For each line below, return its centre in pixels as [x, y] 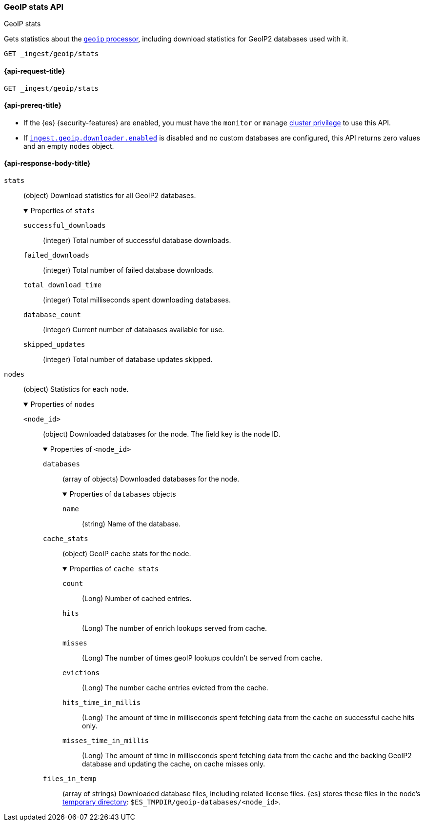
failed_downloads [56, 255]
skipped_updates [54, 345]
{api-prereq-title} [33, 105]
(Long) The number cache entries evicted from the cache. [175, 688]
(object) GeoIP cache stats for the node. [127, 554]
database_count [52, 315]
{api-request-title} [35, 71]
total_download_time [63, 285]
